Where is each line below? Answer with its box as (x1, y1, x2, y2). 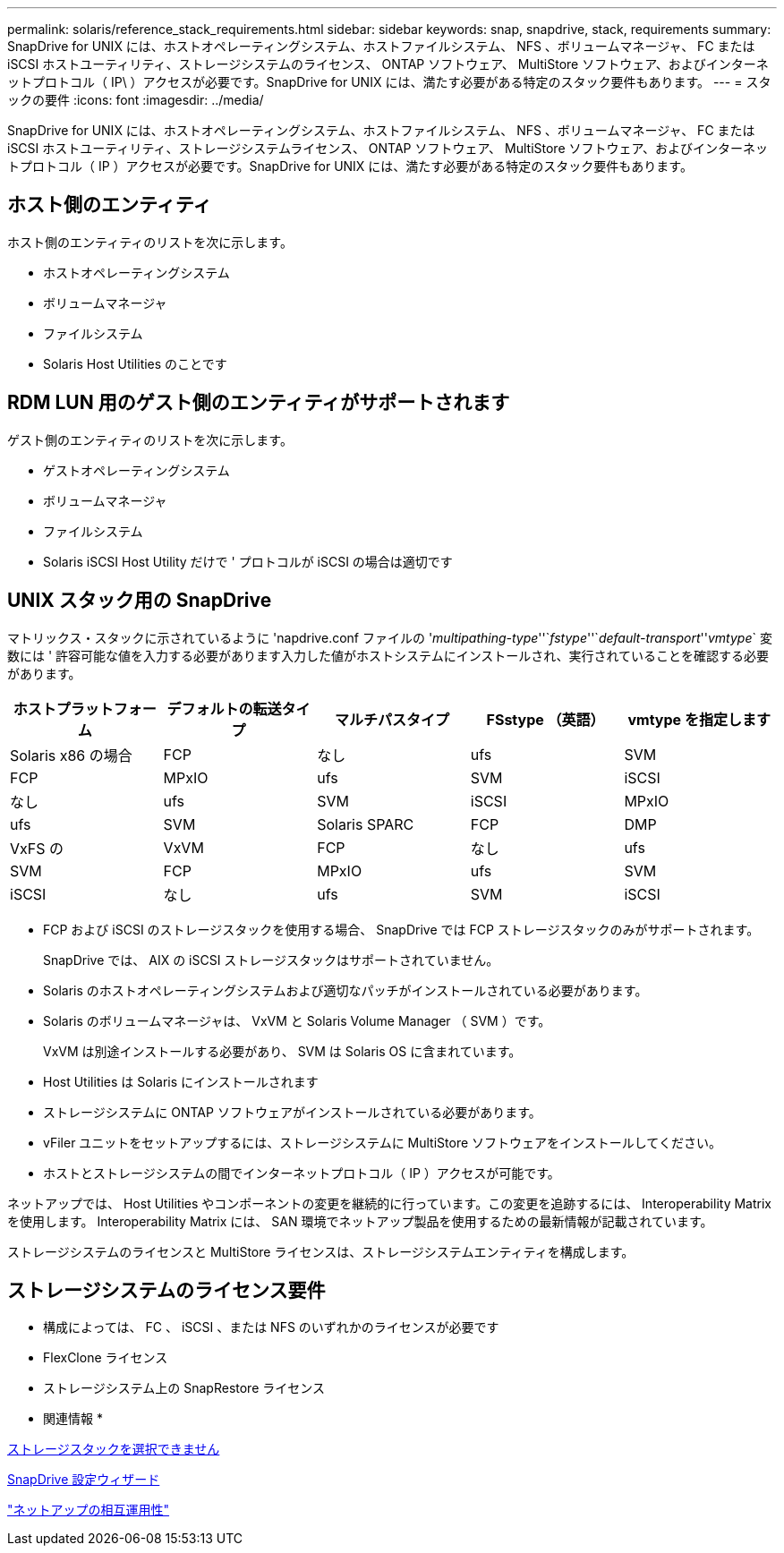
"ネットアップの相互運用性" (7, 1502, 170, 1518)
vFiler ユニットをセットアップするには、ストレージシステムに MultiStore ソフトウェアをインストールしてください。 (43, 1134, 721, 1150)
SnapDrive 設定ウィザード (7, 1472, 160, 1488)
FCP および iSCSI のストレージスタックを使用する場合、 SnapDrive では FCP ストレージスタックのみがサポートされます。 (43, 921, 760, 937)
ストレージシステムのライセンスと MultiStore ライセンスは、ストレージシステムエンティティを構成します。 (7, 1243, 635, 1259)
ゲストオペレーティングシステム (43, 462, 230, 478)
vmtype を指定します (627, 710, 771, 729)
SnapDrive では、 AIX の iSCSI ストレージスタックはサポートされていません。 (43, 951, 499, 968)
